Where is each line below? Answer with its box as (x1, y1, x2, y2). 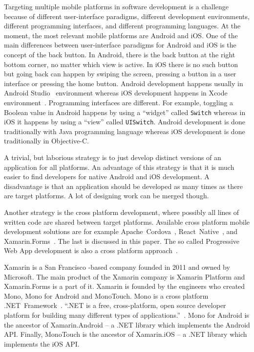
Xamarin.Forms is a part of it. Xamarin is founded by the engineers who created (4, 281, 245, 291)
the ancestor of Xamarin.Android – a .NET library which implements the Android (4, 319, 250, 329)
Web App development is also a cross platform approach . (4, 245, 178, 256)
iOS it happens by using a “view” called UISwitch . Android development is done (4, 117, 245, 127)
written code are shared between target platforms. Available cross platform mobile (4, 216, 250, 227)
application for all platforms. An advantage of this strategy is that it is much (4, 162, 234, 172)
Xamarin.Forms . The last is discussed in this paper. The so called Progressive (4, 235, 240, 246)
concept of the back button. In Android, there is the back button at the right (4, 49, 235, 59)
